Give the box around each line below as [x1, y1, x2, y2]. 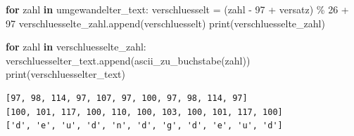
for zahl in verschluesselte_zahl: [6, 39, 146, 54]
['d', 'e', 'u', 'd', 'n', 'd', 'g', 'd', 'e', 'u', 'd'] [6, 121, 283, 131]
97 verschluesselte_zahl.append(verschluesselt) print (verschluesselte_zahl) [6, 15, 325, 30]
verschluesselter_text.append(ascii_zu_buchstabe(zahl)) [6, 53, 251, 67]
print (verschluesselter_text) [6, 67, 125, 81]
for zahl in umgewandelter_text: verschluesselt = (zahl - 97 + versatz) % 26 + [6, 2, 349, 16]
